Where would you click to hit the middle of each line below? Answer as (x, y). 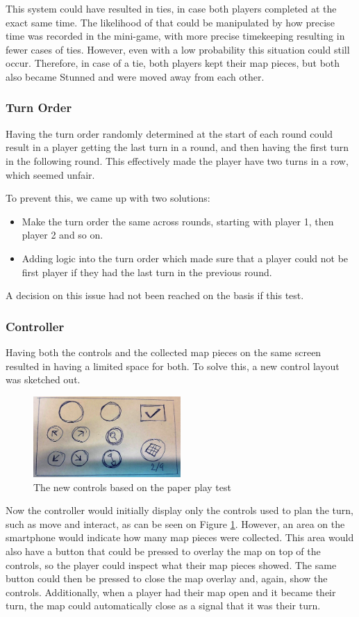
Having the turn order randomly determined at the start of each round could (169, 133)
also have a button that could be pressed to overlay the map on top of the (163, 551)
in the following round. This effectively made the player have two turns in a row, (177, 160)
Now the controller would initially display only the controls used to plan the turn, (179, 510)
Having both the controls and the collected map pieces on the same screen (164, 352)
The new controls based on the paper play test (132, 487)
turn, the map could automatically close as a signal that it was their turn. (163, 606)
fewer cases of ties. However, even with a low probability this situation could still (178, 49)
